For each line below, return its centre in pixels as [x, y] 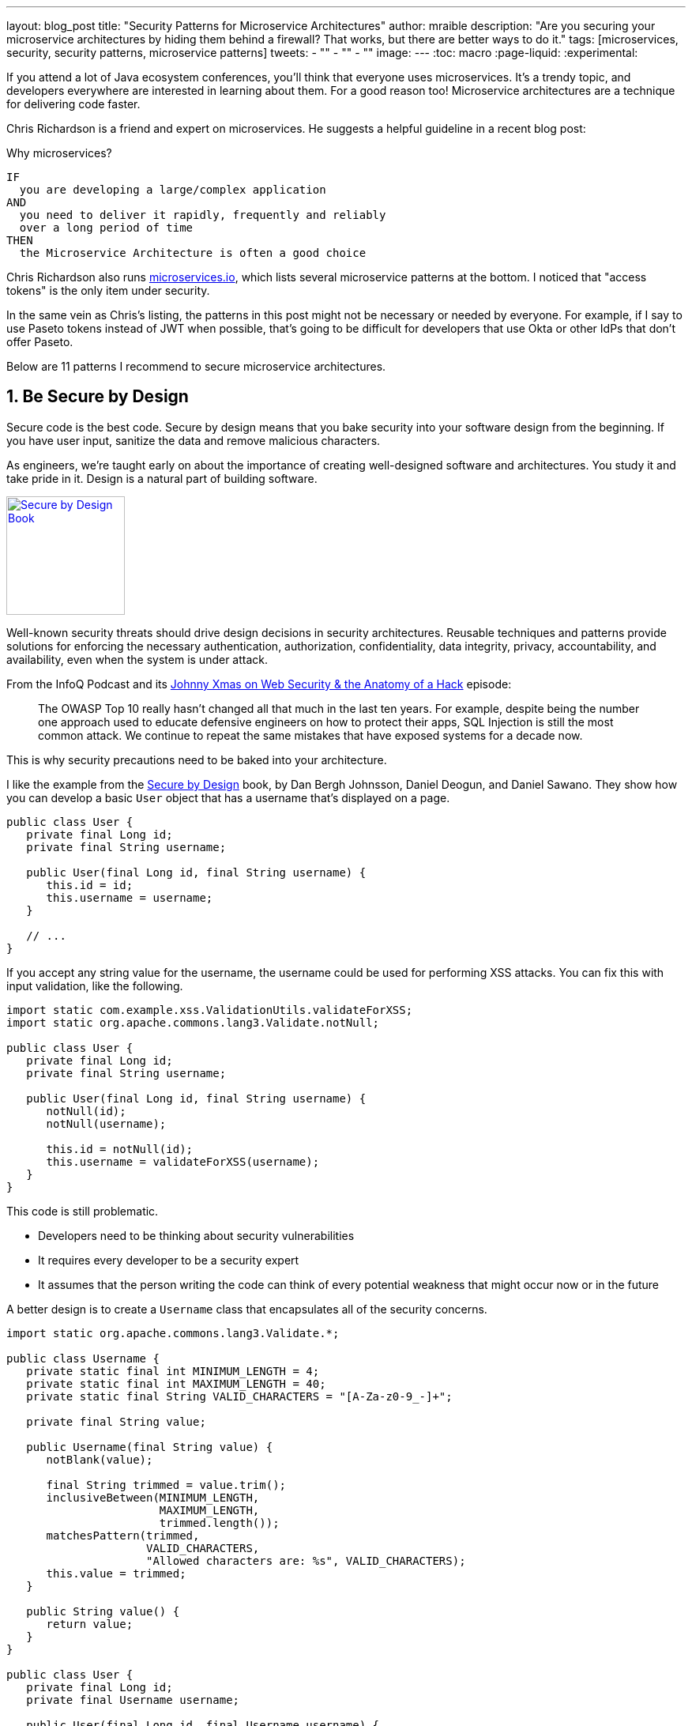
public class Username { [83, 1358]
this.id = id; [90, 885]
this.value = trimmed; [116, 1573]
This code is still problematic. [83, 1211]
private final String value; [116, 1421]
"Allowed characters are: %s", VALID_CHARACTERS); [306, 1560]
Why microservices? [59, 153]
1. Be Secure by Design [98, 397]
